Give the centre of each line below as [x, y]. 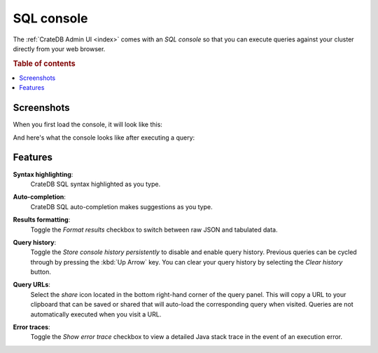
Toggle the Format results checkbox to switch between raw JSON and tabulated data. [154, 229]
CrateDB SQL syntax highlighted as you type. [96, 184]
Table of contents [44, 63]
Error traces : [31, 327]
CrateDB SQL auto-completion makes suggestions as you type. [121, 206]
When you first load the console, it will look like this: [87, 125]
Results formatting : [42, 220]
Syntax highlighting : [43, 174]
